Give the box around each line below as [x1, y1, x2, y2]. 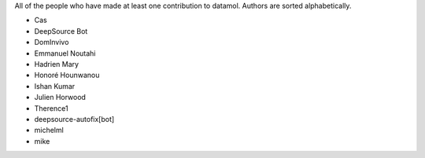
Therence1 [34, 103, 68, 113]
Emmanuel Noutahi [34, 48, 96, 58]
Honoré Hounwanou [34, 71, 100, 80]
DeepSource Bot [34, 26, 88, 35]
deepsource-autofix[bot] [34, 114, 115, 123]
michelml [34, 126, 65, 135]
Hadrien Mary [34, 59, 79, 68]
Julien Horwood [34, 93, 87, 102]
